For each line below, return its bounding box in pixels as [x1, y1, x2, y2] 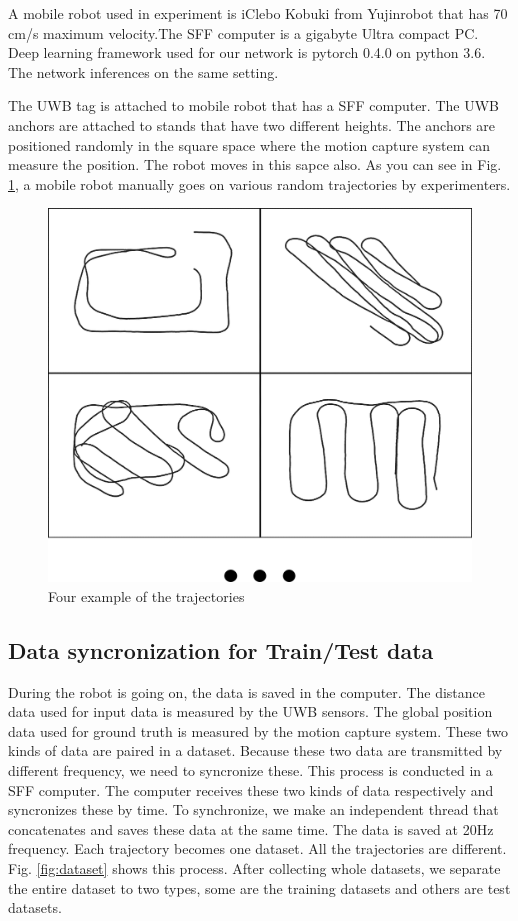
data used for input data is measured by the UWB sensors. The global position [8, 701, 493, 722]
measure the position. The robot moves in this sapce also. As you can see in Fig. [8, 154, 502, 175]
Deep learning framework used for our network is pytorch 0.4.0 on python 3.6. [8, 42, 486, 63]
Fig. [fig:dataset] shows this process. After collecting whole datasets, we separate [8, 857, 501, 878]
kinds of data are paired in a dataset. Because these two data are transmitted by [8, 740, 503, 761]
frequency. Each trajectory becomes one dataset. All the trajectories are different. [8, 838, 507, 859]
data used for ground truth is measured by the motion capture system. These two [8, 720, 508, 741]
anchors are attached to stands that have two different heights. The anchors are [8, 114, 496, 135]
